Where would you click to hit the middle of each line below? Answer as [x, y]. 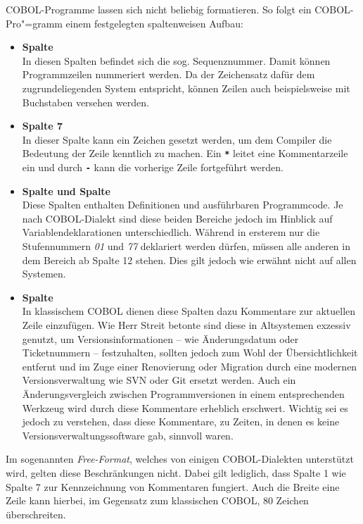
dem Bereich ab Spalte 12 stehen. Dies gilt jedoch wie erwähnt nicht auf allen [189, 260]
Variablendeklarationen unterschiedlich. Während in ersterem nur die [171, 232]
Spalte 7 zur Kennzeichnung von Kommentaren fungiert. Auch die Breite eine [173, 486]
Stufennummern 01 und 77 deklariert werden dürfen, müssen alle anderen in [186, 246]
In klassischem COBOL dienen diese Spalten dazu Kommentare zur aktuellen [189, 311]
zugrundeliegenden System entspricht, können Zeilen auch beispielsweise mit [186, 88]
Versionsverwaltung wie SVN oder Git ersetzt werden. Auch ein [159, 380]
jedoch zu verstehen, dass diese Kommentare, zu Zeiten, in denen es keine [181, 422]
